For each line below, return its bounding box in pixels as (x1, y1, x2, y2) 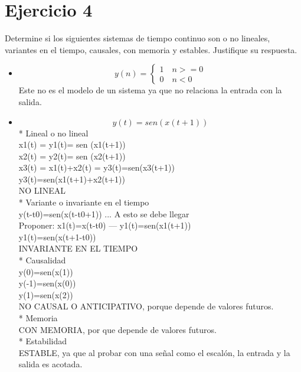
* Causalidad (18, 254, 66, 266)
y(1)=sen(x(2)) (18, 288, 73, 301)
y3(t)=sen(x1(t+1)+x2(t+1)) (18, 172, 125, 185)
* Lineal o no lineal (18, 126, 89, 139)
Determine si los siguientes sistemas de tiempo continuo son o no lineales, (5, 32, 270, 44)
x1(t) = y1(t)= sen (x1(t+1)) (18, 138, 126, 151)
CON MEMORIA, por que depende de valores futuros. (18, 323, 217, 335)
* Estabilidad (18, 335, 67, 347)
